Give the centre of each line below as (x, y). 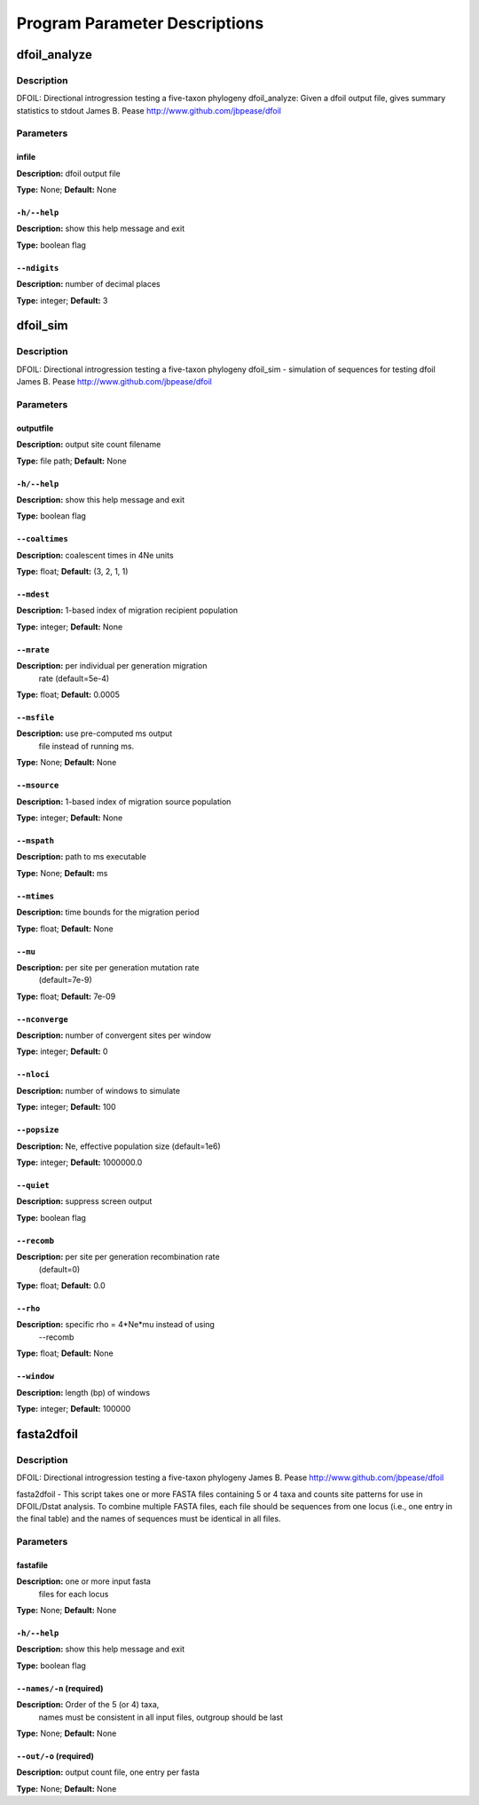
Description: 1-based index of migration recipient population (127, 610)
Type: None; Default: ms (62, 873)
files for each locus (74, 1594)
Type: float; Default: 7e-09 (66, 996)
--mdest (33, 594)
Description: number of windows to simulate (98, 1090)
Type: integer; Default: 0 (62, 1051)
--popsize (38, 1130)
